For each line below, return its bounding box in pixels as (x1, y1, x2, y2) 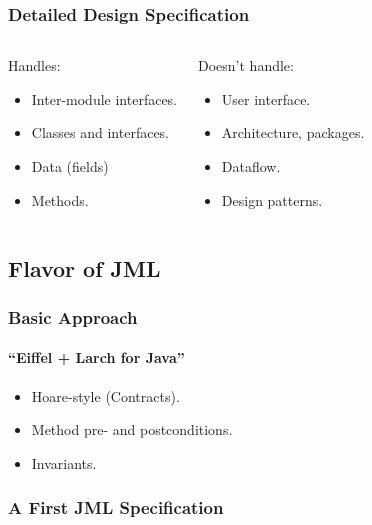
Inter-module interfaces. (31, 88, 178, 109)
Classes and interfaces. (31, 122, 170, 143)
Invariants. (31, 452, 97, 473)
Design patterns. (221, 189, 323, 210)
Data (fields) (31, 156, 109, 176)
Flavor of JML (8, 252, 161, 283)
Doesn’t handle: (198, 55, 294, 76)
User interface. (221, 88, 311, 109)
